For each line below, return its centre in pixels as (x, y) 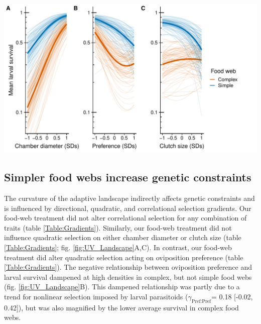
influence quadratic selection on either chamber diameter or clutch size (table (123, 237)
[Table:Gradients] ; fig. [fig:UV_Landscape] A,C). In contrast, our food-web (118, 247)
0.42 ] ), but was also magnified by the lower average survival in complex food (121, 307)
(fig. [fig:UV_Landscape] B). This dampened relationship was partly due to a (122, 287)
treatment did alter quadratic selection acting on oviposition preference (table (124, 257)
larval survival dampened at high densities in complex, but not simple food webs (128, 277)
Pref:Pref (201, 301)
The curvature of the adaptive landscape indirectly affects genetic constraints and (129, 198)
